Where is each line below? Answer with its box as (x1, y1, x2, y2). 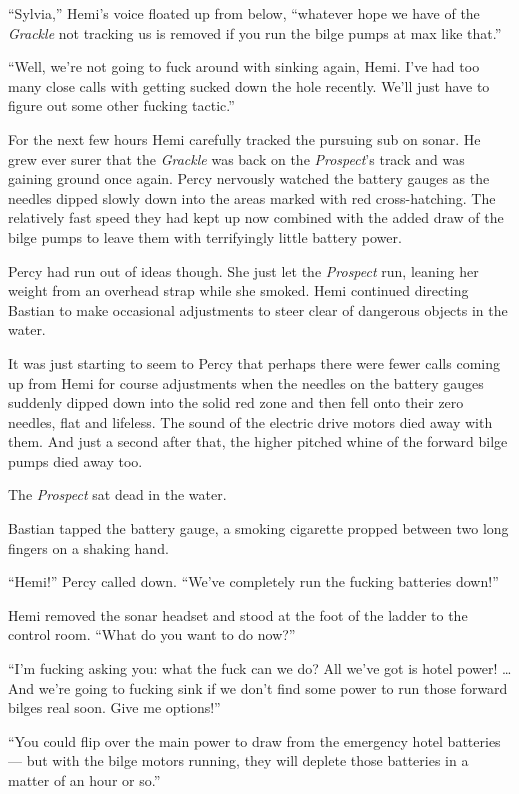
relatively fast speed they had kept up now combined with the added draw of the (8, 207, 504, 228)
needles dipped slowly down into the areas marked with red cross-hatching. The (8, 187, 496, 208)
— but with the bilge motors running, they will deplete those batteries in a (8, 750, 469, 771)
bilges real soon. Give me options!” (8, 697, 221, 718)
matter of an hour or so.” (8, 770, 161, 790)
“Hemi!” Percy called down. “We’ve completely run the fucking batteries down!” (8, 571, 499, 592)
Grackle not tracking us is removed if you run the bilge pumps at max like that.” (8, 22, 502, 43)
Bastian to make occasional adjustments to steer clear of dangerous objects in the (8, 299, 508, 320)
